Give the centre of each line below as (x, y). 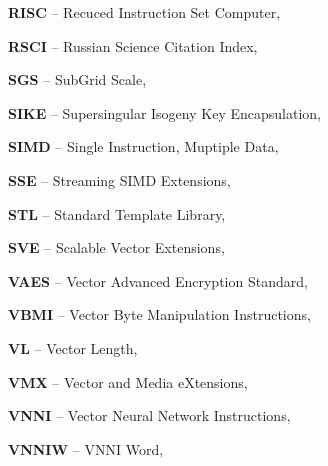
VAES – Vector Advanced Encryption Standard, (158, 280)
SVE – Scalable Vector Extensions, (116, 247)
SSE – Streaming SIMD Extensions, (119, 179)
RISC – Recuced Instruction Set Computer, (144, 12)
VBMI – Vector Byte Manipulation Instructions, (159, 314)
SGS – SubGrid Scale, (77, 79)
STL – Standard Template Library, (117, 213)
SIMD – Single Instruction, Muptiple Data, (143, 146)
